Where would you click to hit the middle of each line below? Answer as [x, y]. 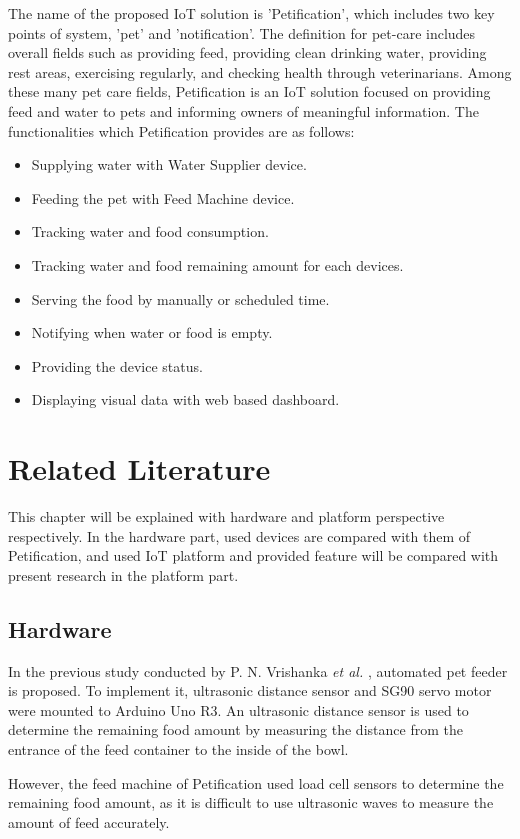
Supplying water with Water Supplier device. [169, 164]
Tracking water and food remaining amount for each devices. [217, 264]
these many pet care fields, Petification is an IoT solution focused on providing [249, 91]
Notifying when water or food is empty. [152, 332]
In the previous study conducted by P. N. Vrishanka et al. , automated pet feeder [258, 670]
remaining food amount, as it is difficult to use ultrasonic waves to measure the [251, 802]
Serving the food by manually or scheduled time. [180, 298]
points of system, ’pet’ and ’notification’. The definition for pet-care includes [242, 32]
